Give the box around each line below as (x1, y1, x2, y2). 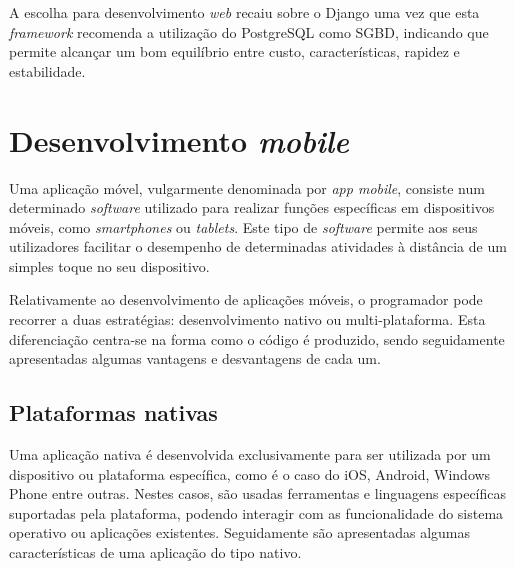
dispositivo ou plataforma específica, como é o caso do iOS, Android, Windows (9, 463, 491, 484)
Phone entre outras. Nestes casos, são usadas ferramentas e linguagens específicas (9, 483, 507, 504)
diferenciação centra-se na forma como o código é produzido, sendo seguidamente (9, 328, 505, 349)
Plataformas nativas (9, 397, 218, 428)
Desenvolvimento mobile (9, 119, 349, 161)
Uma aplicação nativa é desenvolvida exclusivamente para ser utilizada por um (9, 444, 491, 465)
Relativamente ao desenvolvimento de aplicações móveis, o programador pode (9, 289, 483, 310)
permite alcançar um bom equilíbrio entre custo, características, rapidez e (9, 41, 460, 62)
